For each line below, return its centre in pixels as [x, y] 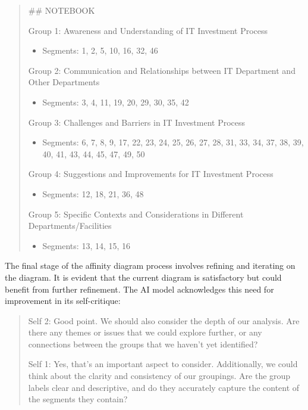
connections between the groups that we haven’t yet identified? [143, 344]
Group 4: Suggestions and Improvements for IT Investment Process [151, 174]
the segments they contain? [78, 399]
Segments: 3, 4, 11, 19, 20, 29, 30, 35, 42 [116, 102]
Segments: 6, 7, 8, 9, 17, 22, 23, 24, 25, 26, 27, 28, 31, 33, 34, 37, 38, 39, [173, 142]
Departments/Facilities [70, 226]
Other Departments [64, 82]
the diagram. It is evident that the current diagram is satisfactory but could [143, 277]
